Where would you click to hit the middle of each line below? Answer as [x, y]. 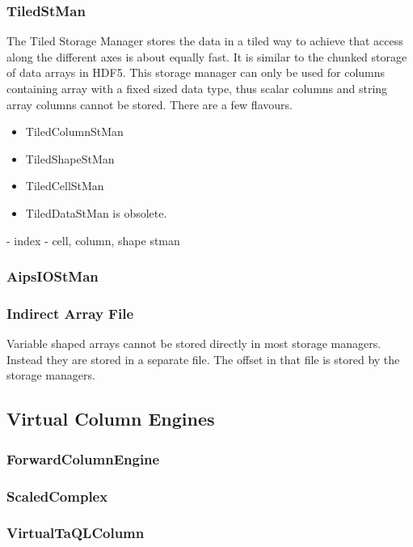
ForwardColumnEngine [83, 458]
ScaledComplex [57, 496]
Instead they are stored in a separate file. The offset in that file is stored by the [203, 359]
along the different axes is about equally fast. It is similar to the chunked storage [207, 56]
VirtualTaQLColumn [76, 533]
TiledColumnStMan [74, 131]
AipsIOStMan [53, 276]
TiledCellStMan [65, 186]
